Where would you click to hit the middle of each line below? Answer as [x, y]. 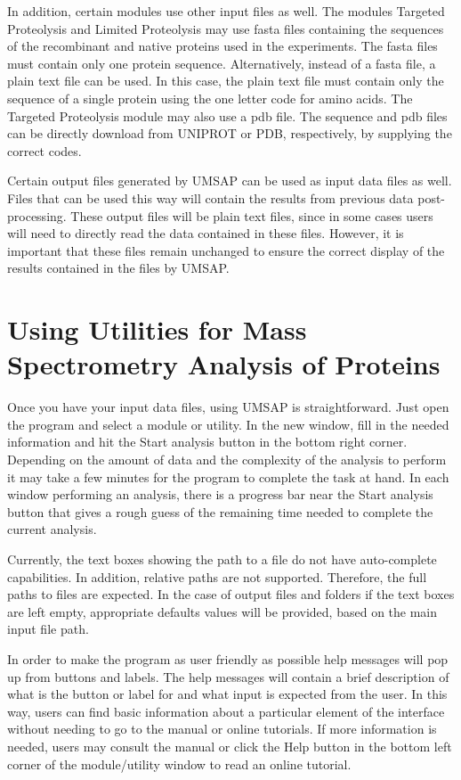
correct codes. [44, 150]
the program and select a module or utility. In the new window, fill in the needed [228, 424]
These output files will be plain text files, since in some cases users [252, 215]
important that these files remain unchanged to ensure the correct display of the [226, 250]
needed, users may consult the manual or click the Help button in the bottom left [230, 746]
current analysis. [52, 529]
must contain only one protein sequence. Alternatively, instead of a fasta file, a [222, 63]
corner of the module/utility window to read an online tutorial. [179, 764]
